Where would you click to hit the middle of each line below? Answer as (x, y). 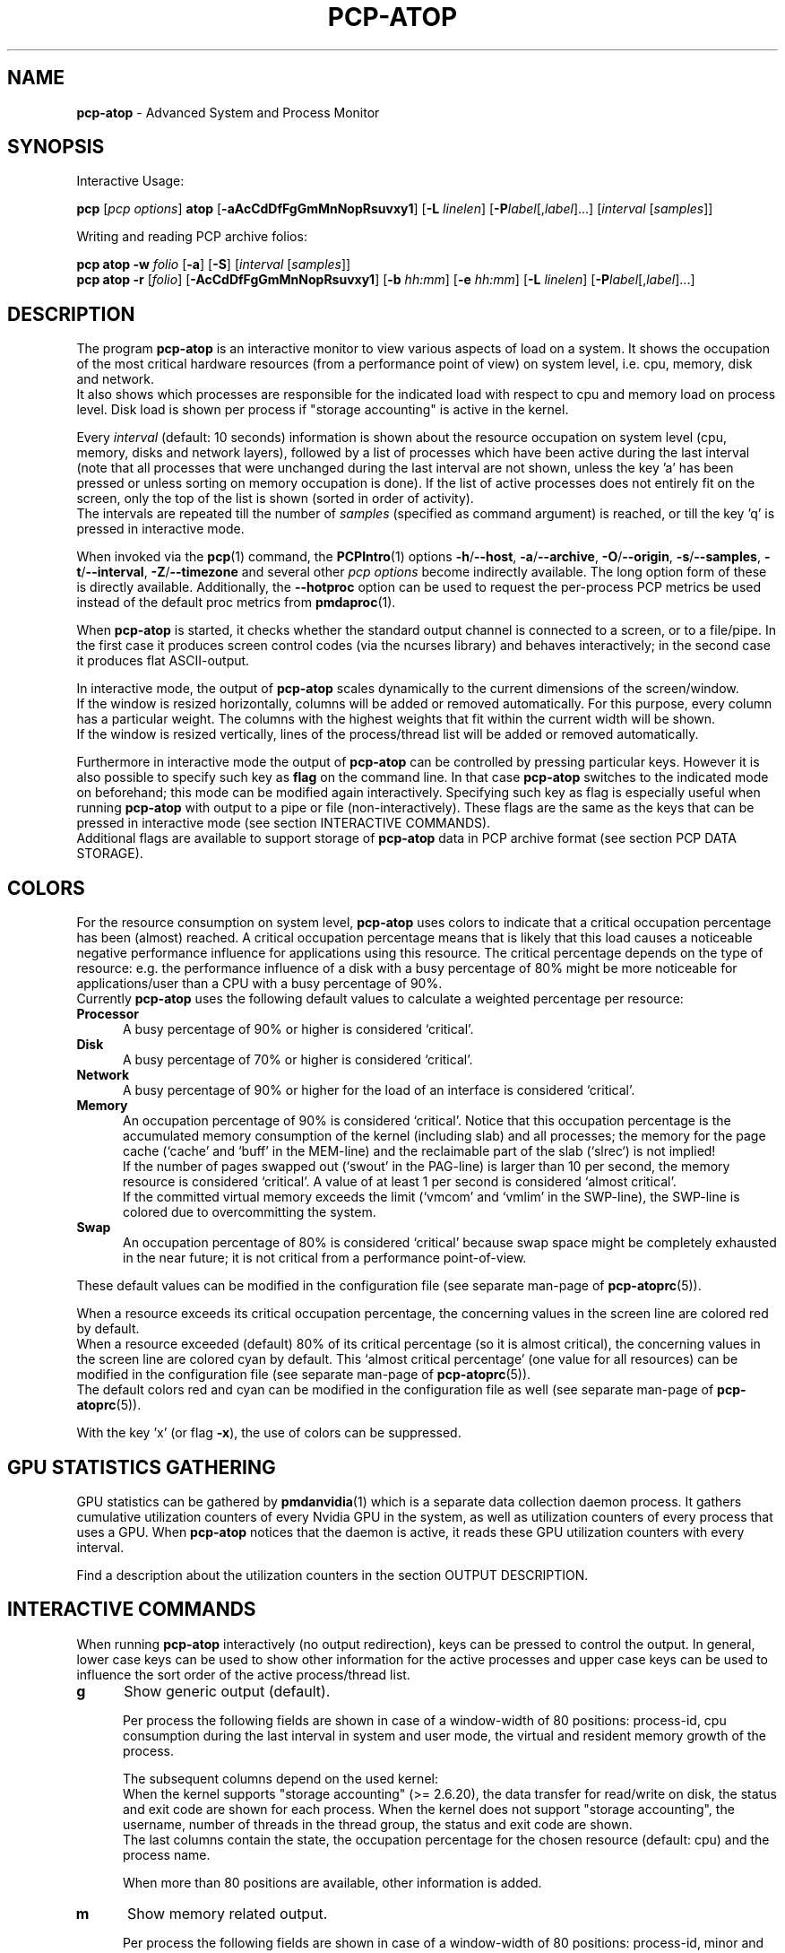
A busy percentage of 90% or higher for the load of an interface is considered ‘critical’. (379, 1090)
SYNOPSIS (56, 147)
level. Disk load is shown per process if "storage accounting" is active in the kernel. (323, 410)
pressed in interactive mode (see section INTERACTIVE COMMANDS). (284, 823)
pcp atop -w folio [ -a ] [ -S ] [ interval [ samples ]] (214, 265)
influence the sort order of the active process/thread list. (243, 1674)
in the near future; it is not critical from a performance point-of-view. (325, 1258)
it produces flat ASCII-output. (163, 661)
